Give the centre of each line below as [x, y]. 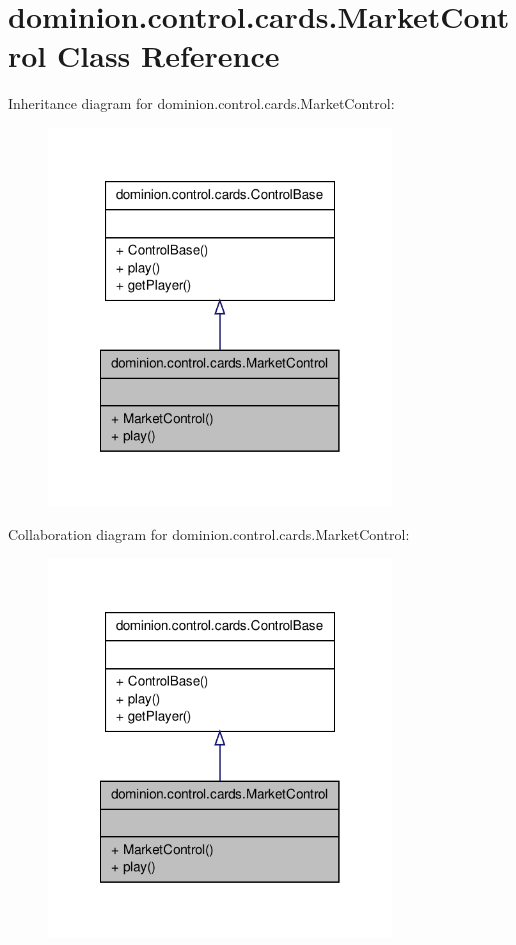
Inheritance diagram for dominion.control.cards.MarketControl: [201, 103]
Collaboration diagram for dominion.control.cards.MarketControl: [209, 534]
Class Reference [168, 55]
